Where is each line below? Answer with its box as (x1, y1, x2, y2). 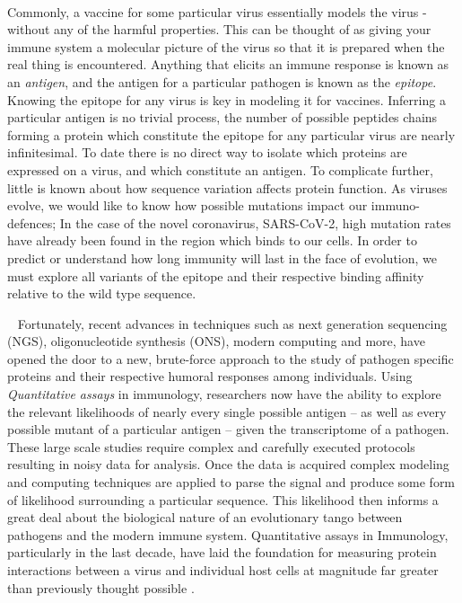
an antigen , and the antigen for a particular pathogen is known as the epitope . (7, 72, 437, 91)
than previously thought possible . (7, 578, 195, 597)
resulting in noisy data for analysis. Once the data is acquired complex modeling (7, 455, 449, 474)
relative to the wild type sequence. (7, 284, 196, 303)
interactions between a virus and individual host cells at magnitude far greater (7, 561, 439, 579)
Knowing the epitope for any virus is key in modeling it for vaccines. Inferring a (7, 90, 446, 109)
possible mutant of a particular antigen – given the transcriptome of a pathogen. (7, 420, 449, 439)
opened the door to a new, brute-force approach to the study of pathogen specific (7, 349, 454, 368)
